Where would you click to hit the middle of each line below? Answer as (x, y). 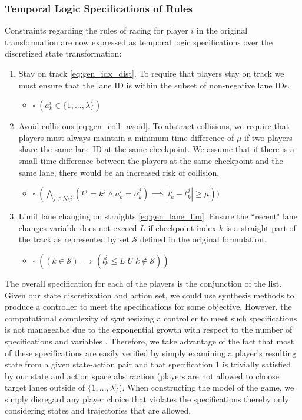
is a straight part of (261, 227)
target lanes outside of (45, 387)
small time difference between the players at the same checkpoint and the (151, 160)
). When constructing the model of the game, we (206, 387)
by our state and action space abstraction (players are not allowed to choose (142, 375)
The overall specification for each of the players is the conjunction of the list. (143, 283)
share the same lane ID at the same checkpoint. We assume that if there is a (156, 149)
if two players (268, 137)
